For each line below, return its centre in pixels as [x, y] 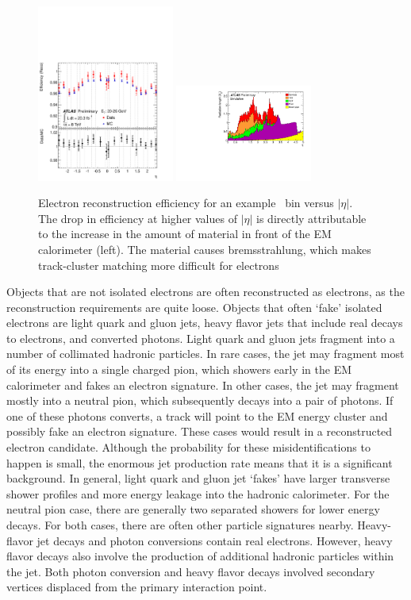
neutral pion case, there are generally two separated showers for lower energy [193, 509]
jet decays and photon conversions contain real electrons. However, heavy [215, 540]
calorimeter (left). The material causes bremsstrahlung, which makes [205, 249]
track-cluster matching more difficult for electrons [159, 265]
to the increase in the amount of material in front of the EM [185, 234]
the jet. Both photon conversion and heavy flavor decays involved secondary [191, 571]
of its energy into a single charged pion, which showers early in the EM [179, 369]
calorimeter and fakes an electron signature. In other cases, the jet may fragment [203, 385]
